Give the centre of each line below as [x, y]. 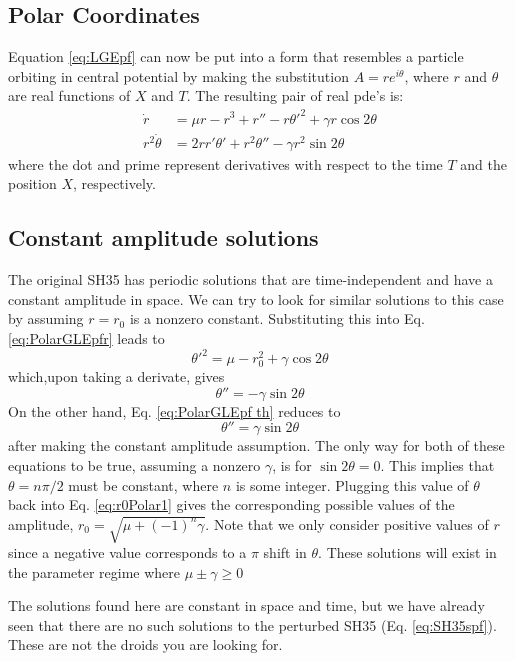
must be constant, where [143, 484]
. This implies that [437, 464]
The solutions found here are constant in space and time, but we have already [246, 605]
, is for [292, 464]
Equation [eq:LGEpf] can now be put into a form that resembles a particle [236, 56]
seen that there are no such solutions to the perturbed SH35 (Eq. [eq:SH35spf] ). [252, 624]
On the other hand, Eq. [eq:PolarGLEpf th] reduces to [174, 410]
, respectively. [114, 183]
